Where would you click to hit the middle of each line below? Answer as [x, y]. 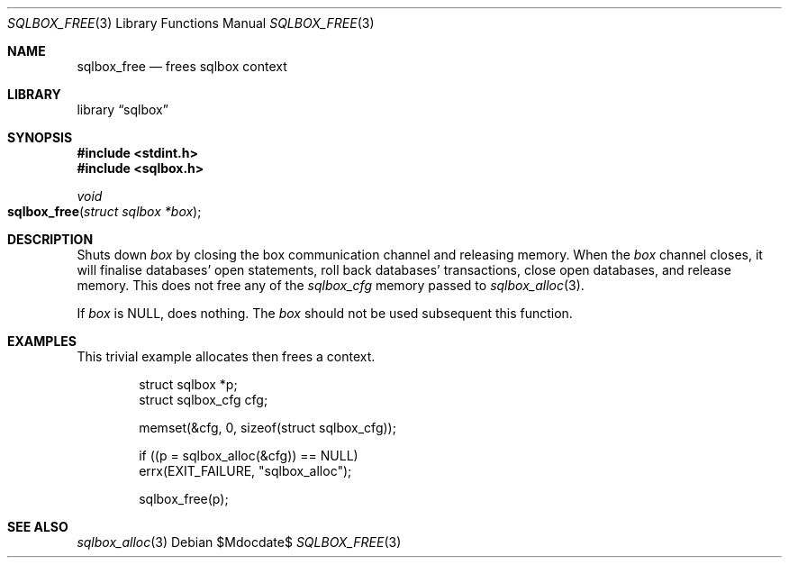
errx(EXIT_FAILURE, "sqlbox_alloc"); [245, 471]
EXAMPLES [42, 341]
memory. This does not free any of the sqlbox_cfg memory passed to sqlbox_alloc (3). [331, 285]
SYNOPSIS [40, 137]
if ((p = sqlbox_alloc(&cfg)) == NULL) [249, 456]
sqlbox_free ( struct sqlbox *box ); [104, 211]
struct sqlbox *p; [188, 384]
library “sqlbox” [122, 109]
